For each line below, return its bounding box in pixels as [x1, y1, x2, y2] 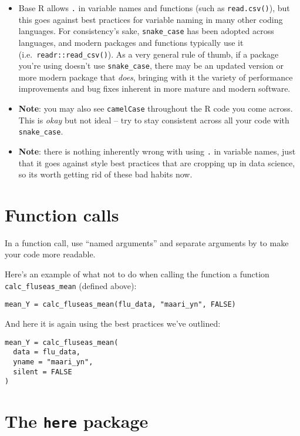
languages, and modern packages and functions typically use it [18, 36, 244, 48]
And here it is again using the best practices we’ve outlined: [5, 317, 221, 329]
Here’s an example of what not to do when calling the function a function [5, 268, 269, 280]
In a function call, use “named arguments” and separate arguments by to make [5, 236, 289, 249]
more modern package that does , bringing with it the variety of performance [18, 71, 293, 83]
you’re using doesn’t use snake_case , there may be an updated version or [18, 59, 284, 72]
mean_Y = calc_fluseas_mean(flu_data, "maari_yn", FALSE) [5, 300, 236, 309]
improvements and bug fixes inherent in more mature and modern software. [18, 82, 291, 95]
